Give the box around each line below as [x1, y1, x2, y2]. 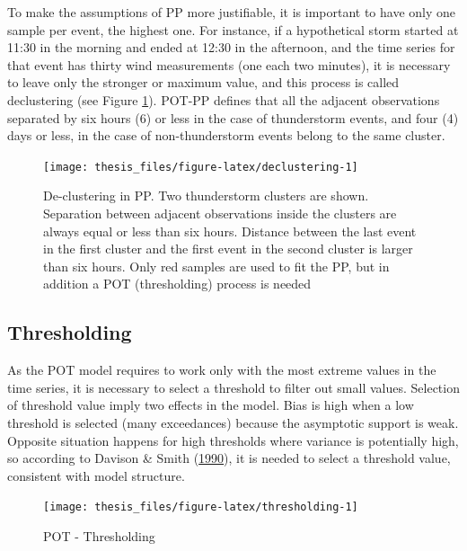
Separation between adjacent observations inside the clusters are [43, 204, 397, 222]
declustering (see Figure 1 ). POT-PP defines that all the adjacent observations [7, 90, 440, 109]
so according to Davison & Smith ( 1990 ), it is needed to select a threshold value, [7, 449, 451, 467]
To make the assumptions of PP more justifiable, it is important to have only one [7, 3, 456, 21]
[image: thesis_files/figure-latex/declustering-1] [43, 160, 358, 173]
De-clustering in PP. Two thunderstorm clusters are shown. [43, 186, 369, 205]
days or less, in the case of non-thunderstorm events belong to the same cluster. [7, 126, 445, 145]
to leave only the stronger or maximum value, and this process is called [7, 73, 400, 92]
